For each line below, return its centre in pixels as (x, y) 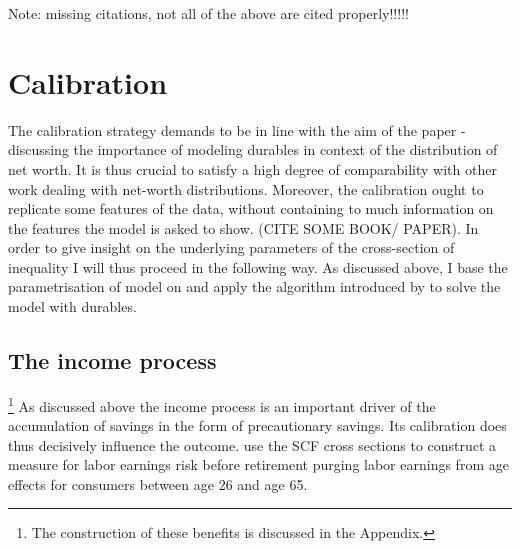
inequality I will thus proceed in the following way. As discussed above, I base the (258, 266)
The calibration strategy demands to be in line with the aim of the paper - (237, 129)
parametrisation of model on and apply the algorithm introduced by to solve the (254, 286)
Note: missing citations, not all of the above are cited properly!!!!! (208, 13)
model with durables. (72, 306)
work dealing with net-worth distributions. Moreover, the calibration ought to (246, 188)
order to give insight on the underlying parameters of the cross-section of (231, 247)
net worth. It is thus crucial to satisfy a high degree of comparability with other (252, 168)
